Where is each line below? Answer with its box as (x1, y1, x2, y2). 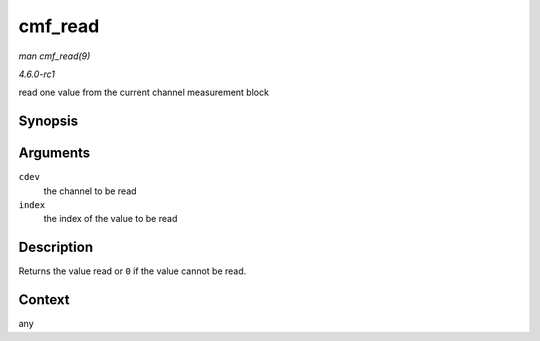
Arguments (18, 145, 91, 162)
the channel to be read (43, 185, 137, 197)
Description (18, 239, 94, 256)
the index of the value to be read (43, 213, 178, 225)
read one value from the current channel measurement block (18, 86, 270, 99)
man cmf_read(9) (18, 50, 91, 62)
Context (18, 291, 70, 309)
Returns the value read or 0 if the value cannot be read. (18, 265, 247, 277)
